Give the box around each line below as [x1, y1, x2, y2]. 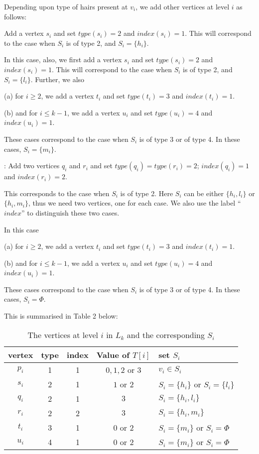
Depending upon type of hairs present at [4, 1, 128, 11]
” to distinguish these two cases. [21, 207, 120, 218]
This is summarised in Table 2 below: [4, 311, 118, 321]
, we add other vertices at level [135, 1, 230, 11]
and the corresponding [127, 329, 205, 340]
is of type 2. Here [120, 188, 173, 198]
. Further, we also [30, 74, 85, 84]
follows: [4, 11, 27, 21]
